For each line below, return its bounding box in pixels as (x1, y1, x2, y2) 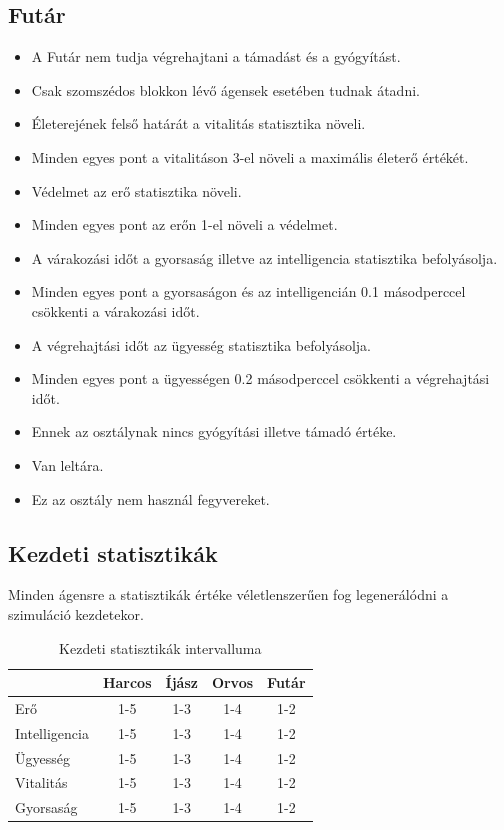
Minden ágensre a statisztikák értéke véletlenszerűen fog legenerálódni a (8, 584, 449, 605)
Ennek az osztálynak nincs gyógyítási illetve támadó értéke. (31, 421, 397, 442)
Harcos (102, 672, 152, 693)
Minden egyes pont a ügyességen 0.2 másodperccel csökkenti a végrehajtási (31, 368, 490, 389)
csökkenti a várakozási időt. (31, 300, 200, 321)
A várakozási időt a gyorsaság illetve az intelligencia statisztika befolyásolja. (31, 247, 498, 268)
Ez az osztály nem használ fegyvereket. (31, 488, 270, 509)
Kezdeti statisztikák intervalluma (59, 637, 262, 658)
